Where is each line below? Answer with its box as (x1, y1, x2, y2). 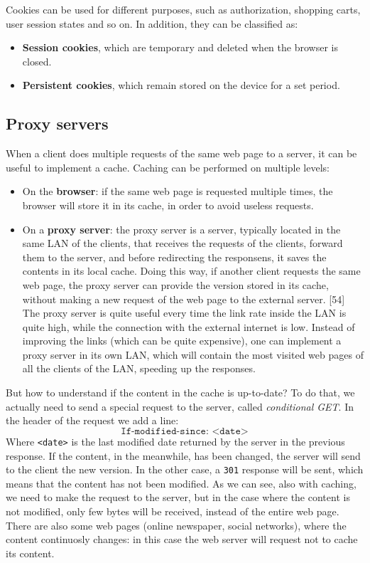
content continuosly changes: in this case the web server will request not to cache (6, 532, 358, 547)
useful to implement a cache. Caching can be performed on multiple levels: (6, 159, 330, 174)
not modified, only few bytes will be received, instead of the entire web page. (6, 503, 339, 518)
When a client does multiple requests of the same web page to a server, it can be (6, 146, 357, 161)
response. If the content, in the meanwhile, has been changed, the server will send (6, 448, 361, 463)
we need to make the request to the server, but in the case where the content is (6, 490, 350, 505)
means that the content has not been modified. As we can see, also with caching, (6, 475, 357, 490)
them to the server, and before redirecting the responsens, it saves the (22, 249, 327, 264)
